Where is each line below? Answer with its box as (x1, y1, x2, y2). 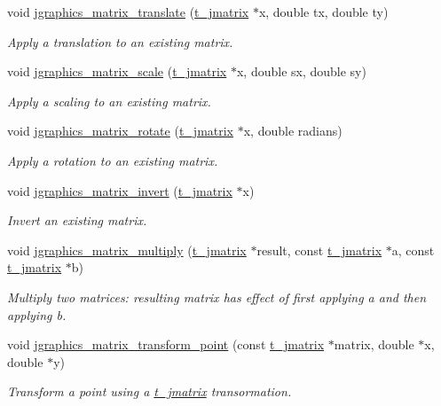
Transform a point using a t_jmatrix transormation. (7, 382, 292, 401)
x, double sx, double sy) (236, 62, 366, 81)
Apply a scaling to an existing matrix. (7, 91, 211, 110)
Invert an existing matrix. (7, 211, 147, 230)
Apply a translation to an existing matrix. (7, 32, 233, 51)
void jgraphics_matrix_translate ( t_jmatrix (7, 3, 249, 20)
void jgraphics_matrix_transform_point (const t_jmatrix (7, 335, 325, 354)
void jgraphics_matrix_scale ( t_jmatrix (7, 62, 227, 81)
